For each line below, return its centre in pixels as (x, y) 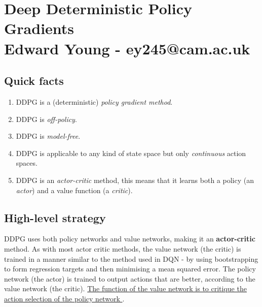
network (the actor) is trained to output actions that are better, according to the (130, 278)
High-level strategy (55, 217)
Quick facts (34, 81)
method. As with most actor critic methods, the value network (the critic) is (123, 248)
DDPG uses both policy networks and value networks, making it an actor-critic (130, 239)
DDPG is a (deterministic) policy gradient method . (94, 101)
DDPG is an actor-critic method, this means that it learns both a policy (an (135, 180)
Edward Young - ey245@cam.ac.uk (127, 48)
